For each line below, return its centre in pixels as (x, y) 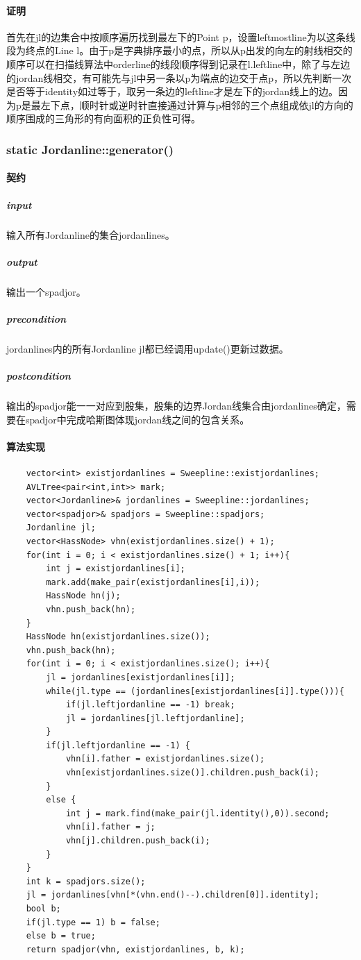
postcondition (39, 376)
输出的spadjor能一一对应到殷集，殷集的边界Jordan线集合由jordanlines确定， (176, 406)
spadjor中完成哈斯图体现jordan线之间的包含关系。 (137, 419)
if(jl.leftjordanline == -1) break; (150, 705)
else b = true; (61, 936)
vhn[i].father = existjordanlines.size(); (165, 759)
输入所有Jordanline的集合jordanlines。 (91, 234)
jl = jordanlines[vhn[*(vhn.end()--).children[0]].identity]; (173, 895)
